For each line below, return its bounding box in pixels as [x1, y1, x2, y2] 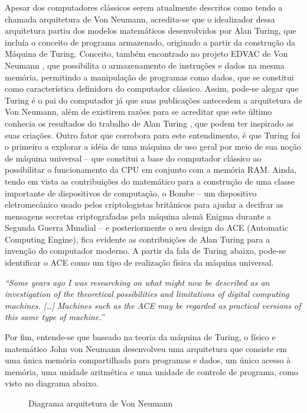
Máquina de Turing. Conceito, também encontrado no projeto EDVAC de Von [5, 47, 288, 60]
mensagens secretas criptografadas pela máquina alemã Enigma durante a [5, 209, 272, 222]
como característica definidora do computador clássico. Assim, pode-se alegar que [5, 82, 299, 95]
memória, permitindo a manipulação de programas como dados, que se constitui [5, 70, 294, 83]
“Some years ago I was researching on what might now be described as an [5, 276, 270, 288]
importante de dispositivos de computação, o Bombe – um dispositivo [5, 186, 257, 199]
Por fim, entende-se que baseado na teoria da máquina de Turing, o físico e [5, 331, 276, 343]
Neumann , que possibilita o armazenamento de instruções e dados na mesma [5, 59, 285, 71]
